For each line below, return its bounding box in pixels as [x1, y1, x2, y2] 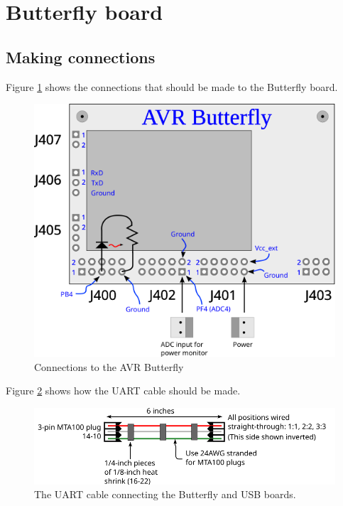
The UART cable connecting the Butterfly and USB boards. [34, 487, 296, 502]
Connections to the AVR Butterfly [34, 359, 184, 374]
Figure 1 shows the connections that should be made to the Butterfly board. [6, 79, 338, 94]
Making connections [6, 45, 156, 68]
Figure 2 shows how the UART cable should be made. [6, 383, 241, 398]
